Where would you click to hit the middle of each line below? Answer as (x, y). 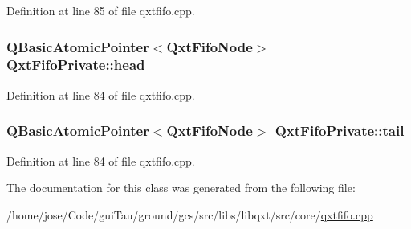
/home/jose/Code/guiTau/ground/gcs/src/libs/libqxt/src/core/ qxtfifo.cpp (190, 214)
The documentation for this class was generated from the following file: (181, 188)
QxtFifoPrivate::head (76, 65)
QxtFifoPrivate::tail (340, 131)
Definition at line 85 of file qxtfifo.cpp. (101, 10)
